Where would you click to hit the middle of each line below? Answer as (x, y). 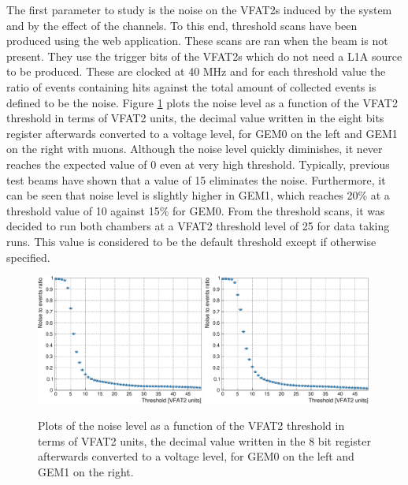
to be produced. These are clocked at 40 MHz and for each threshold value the (196, 71)
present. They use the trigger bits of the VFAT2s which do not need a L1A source (204, 56)
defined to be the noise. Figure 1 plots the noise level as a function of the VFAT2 (202, 102)
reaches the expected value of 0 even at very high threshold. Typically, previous (198, 164)
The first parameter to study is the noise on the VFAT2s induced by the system (199, 9)
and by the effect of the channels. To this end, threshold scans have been (182, 25)
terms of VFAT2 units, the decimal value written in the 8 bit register (204, 440)
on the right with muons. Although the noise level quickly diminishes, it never (195, 149)
